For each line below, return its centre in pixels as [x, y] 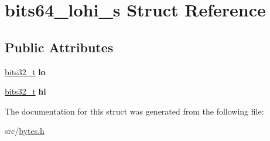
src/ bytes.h [25, 131]
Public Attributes [59, 47]
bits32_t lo [25, 71]
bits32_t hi [25, 91]
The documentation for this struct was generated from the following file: [134, 111]
